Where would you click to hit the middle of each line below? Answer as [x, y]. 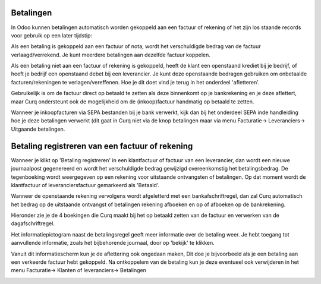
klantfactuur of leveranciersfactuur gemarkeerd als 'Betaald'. [85, 185]
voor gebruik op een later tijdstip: [51, 35]
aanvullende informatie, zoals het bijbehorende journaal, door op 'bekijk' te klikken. [113, 243]
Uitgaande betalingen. [38, 129]
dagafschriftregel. [33, 223]
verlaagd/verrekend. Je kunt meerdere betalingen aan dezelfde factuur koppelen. [111, 55]
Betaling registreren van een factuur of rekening [102, 146]
